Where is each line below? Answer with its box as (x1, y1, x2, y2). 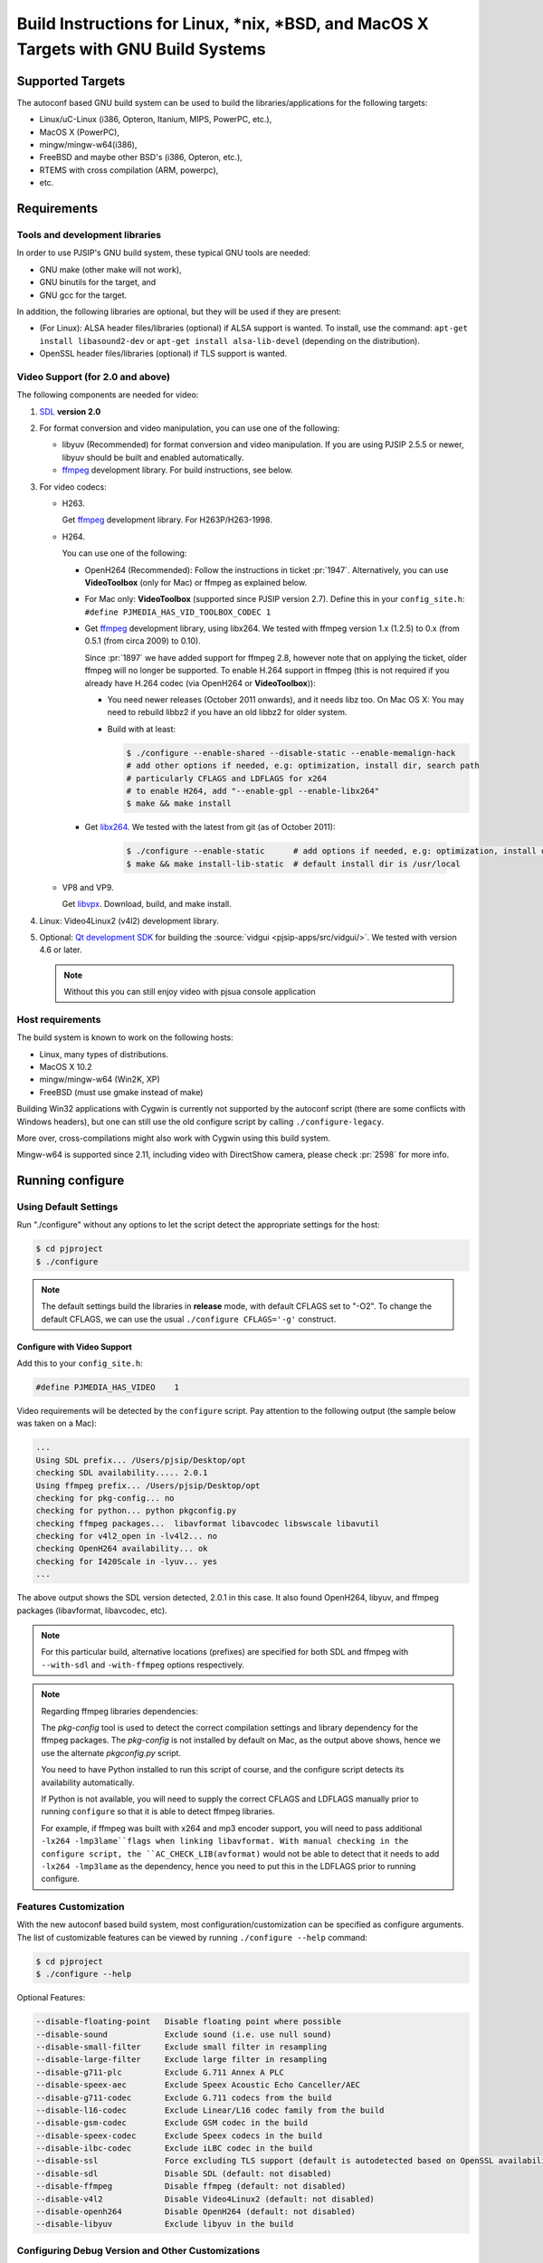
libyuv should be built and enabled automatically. (62, 452, 244, 463)
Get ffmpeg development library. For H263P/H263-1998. (62, 514, 273, 525)
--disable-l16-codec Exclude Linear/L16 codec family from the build (35, 2105, 385, 2115)
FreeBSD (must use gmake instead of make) (39, 1086, 204, 1097)
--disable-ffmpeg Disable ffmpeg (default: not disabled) (35, 2182, 347, 2191)
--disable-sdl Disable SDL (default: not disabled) (35, 2168, 332, 2179)
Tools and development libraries (16, 228, 162, 241)
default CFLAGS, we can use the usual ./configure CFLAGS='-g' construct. (41, 1313, 337, 1324)
